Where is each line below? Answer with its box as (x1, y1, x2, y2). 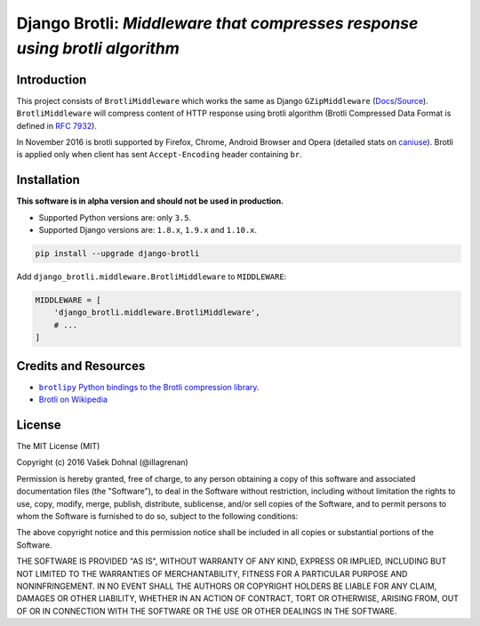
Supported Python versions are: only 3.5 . (38, 212, 191, 222)
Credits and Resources (16, 358, 146, 373)
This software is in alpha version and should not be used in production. (16, 196, 284, 206)
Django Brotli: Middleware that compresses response (16, 13, 419, 33)
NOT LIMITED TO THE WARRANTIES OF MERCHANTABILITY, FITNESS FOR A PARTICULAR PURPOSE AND (16, 568, 408, 579)
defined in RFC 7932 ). (16, 120, 98, 131)
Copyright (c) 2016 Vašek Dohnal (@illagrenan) (16, 457, 188, 468)
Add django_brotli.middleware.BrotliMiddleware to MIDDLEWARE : (16, 271, 287, 282)
